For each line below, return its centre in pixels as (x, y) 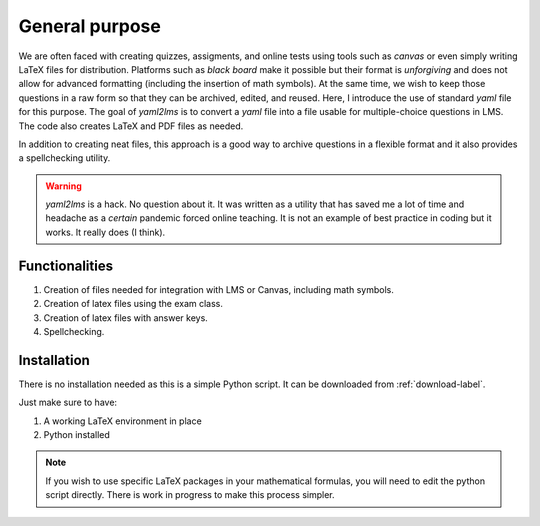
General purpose (90, 26)
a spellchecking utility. (64, 158)
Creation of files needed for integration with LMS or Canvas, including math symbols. (218, 289)
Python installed (76, 434)
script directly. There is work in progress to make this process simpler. (190, 495)
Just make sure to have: (68, 402)
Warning (63, 186)
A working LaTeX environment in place (122, 421)
